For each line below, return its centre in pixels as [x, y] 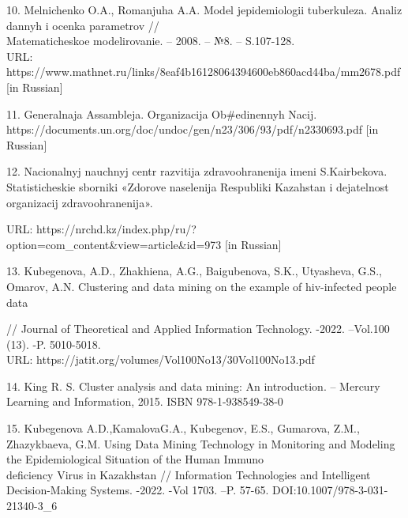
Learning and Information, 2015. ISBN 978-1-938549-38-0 [145, 401]
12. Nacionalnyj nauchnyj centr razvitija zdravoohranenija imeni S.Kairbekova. [197, 171]
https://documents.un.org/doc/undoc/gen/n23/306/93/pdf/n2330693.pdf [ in [193, 129]
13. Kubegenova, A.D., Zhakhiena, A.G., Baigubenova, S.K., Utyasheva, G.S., [194, 271]
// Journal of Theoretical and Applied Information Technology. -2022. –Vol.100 [198, 329]
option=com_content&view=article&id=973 [114, 244]
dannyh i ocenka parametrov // [83, 25]
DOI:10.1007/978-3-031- [330, 490]
